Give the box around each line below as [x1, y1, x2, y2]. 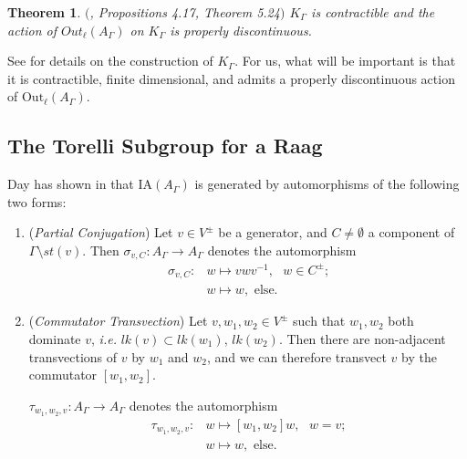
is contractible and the [311, 3, 435, 21]
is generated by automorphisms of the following [194, 174, 460, 193]
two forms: [7, 192, 67, 211]
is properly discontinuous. [170, 20, 312, 39]
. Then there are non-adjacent [278, 329, 446, 349]
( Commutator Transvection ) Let [28, 311, 208, 330]
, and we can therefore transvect [206, 347, 387, 366]
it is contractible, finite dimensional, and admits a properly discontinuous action [7, 68, 455, 88]
